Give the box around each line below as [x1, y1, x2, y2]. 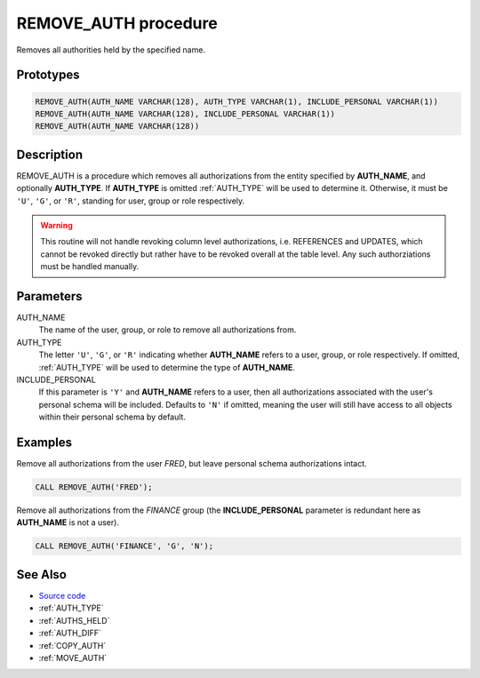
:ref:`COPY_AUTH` [38, 640, 107, 650]
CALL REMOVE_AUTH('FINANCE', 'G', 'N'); [35, 541, 213, 551]
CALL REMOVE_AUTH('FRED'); [35, 483, 153, 492]
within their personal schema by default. [38, 411, 187, 422]
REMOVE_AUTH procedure [16, 13, 218, 33]
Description [16, 147, 84, 162]
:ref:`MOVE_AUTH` [38, 652, 108, 663]
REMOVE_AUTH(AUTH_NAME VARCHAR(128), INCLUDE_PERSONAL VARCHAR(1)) [35, 108, 336, 119]
